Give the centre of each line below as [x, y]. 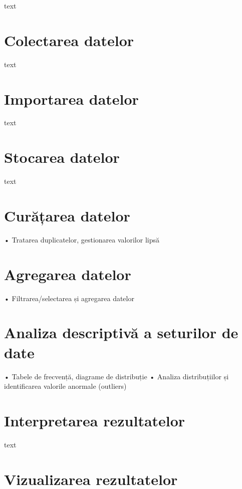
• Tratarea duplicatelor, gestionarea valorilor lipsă [82, 239]
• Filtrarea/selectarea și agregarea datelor [69, 298]
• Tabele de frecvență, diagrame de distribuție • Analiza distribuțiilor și [116, 376]
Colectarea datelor [69, 40]
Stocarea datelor [62, 157]
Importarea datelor [71, 98]
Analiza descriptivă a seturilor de [121, 332]
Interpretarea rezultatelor [95, 420]
